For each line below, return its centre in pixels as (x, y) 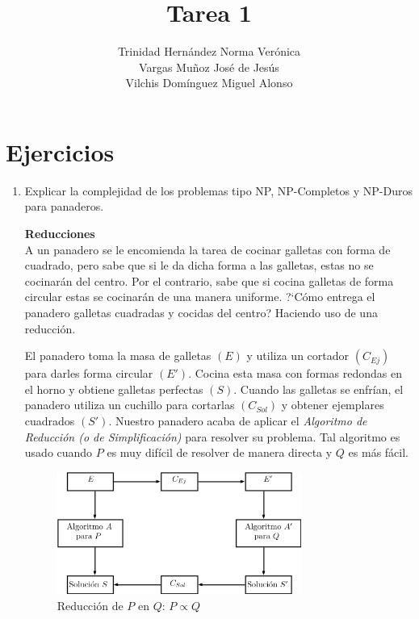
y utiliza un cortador (298, 356)
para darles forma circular (89, 373)
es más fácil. (378, 452)
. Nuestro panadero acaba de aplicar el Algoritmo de (238, 420)
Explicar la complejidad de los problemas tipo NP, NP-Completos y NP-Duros (218, 190)
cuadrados (50, 420)
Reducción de (90, 605)
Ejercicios (60, 151)
